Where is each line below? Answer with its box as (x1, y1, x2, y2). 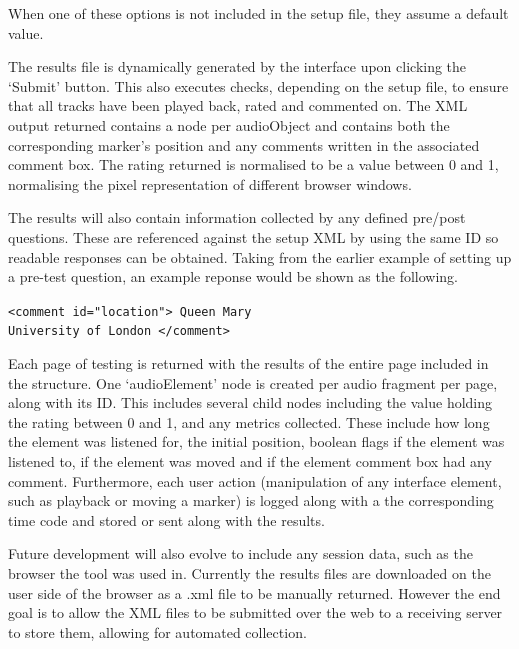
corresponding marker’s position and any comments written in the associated (8, 134, 480, 155)
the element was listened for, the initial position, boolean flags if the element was (8, 431, 505, 452)
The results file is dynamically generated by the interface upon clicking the (8, 56, 467, 77)
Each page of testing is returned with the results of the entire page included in (8, 353, 489, 374)
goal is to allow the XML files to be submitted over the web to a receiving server (8, 602, 503, 623)
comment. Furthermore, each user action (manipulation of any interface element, (8, 470, 502, 491)
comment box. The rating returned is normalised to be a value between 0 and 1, (8, 154, 499, 175)
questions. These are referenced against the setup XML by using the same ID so (8, 226, 499, 247)
